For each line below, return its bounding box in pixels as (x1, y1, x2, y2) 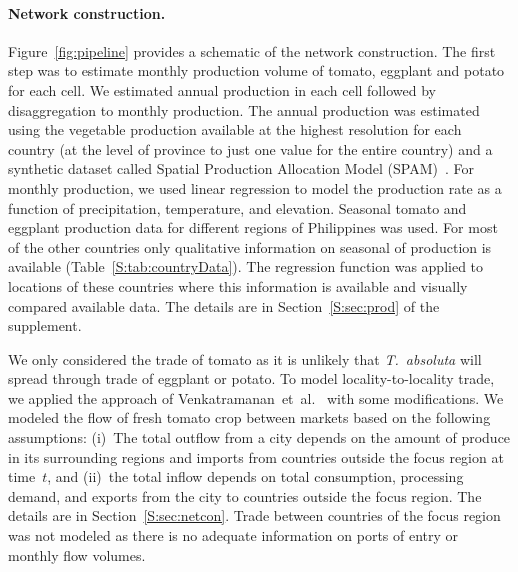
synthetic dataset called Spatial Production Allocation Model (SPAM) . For (8, 158, 475, 179)
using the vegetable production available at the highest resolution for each (8, 119, 462, 140)
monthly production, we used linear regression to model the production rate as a (8, 177, 502, 198)
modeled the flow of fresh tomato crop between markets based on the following (8, 407, 491, 428)
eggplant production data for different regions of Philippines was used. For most (8, 217, 498, 238)
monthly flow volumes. (8, 544, 146, 565)
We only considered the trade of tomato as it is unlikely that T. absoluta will (8, 348, 482, 369)
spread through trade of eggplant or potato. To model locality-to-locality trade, (8, 368, 495, 389)
